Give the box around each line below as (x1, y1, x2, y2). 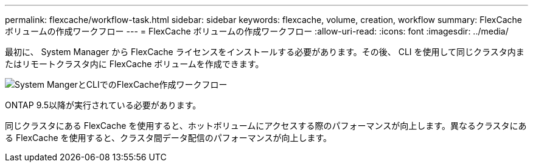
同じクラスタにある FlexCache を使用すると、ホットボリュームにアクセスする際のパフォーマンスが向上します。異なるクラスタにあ (5, 120, 527, 131)
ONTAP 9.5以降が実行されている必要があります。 (5, 100, 201, 110)
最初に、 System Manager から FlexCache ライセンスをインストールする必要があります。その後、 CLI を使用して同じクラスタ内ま (5, 47, 524, 57)
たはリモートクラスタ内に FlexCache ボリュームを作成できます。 (5, 59, 264, 69)
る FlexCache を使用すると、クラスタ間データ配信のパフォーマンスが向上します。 (5, 133, 332, 143)
